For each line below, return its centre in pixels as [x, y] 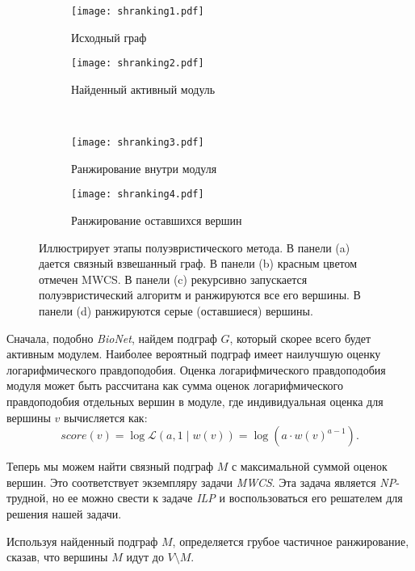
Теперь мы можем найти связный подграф [110, 466]
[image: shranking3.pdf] [138, 143]
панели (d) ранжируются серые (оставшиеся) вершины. [176, 310]
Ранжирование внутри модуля [144, 168]
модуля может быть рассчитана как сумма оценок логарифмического [175, 385]
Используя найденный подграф [82, 541]
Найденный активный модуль [143, 89]
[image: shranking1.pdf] [138, 11]
